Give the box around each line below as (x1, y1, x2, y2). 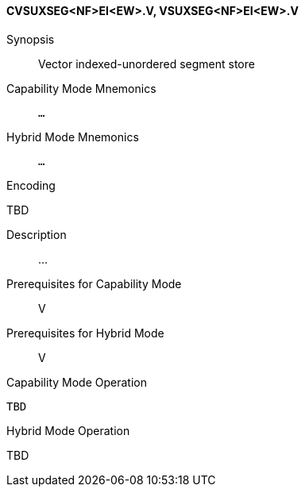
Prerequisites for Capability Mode (6, 276, 182, 291)
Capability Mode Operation (6, 375, 147, 389)
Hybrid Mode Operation (6, 423, 130, 437)
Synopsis (6, 32, 55, 46)
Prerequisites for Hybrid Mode (6, 325, 164, 340)
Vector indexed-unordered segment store (38, 56, 255, 71)
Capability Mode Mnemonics (6, 81, 156, 95)
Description (6, 227, 67, 241)
